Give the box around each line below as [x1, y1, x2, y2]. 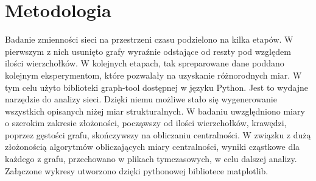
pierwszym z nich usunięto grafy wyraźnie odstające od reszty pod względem [5, 44, 291, 57]
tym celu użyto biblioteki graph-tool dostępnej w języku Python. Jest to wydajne [5, 80, 309, 93]
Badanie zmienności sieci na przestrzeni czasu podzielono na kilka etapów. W [5, 33, 293, 46]
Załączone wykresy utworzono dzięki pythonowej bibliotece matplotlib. [5, 164, 269, 177]
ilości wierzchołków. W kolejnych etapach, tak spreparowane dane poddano [5, 57, 284, 69]
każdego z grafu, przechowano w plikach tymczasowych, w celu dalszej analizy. [5, 152, 297, 165]
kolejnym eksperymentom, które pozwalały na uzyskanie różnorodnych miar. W [5, 68, 302, 81]
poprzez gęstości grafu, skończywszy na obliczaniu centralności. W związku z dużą [5, 128, 311, 141]
